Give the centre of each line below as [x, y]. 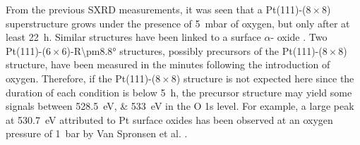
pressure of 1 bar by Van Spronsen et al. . [97, 133]
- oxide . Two [299, 37]
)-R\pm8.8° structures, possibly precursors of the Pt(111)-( [194, 50]
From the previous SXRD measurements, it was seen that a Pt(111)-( [156, 9]
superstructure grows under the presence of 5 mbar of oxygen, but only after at [178, 23]
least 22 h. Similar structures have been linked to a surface [133, 37]
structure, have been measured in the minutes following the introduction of [168, 64]
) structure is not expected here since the [265, 78]
